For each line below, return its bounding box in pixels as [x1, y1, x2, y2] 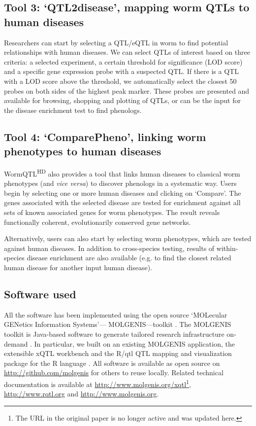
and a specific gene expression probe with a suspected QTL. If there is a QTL [4, 66, 239, 76]
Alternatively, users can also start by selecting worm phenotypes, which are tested [4, 233, 252, 244]
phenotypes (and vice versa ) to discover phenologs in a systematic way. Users [4, 178, 237, 188]
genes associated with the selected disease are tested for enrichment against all [4, 197, 241, 208]
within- [216, 243, 238, 253]
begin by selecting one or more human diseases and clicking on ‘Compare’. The [4, 187, 241, 198]
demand [4, 338, 28, 349]
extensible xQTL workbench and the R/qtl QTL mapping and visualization [4, 348, 232, 358]
